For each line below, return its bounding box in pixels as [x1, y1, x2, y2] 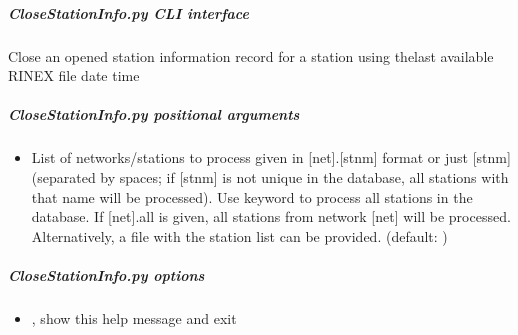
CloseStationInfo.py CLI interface [8, 2, 249, 23]
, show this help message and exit [31, 307, 237, 328]
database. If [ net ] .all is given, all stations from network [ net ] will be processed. [31, 206, 511, 227]
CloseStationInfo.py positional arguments [8, 104, 300, 125]
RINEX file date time [8, 65, 140, 86]
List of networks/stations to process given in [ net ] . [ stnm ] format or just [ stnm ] [31, 147, 511, 168]
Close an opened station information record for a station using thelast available [8, 45, 494, 66]
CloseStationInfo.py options [8, 264, 205, 285]
